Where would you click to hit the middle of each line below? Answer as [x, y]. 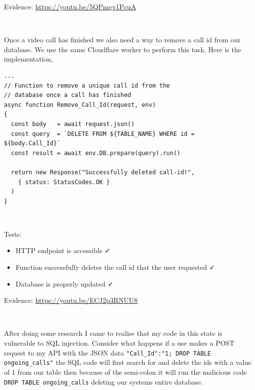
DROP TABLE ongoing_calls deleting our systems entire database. [104, 381]
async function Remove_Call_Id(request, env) [80, 105]
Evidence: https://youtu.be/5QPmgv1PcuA [70, 6]
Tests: [13, 234]
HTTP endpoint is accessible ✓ [63, 250]
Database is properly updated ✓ [64, 283]
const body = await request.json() [73, 124]
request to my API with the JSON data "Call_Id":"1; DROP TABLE [108, 352]
